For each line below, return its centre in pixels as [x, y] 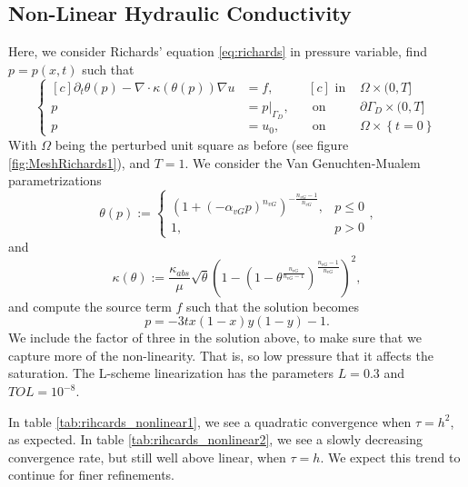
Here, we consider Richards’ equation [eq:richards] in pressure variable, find [218, 51]
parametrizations [55, 180]
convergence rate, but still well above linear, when [147, 457]
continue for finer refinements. [91, 475]
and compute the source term [90, 306]
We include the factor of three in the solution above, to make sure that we [215, 338]
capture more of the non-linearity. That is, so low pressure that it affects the [221, 355]
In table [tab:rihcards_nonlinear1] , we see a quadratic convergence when [210, 421]
